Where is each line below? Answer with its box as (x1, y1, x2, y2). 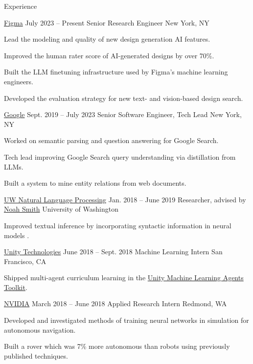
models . (4, 230, 29, 240)
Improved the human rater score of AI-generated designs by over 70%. (4, 50, 214, 60)
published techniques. (4, 350, 68, 361)
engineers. (4, 76, 34, 86)
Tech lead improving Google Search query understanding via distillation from (4, 151, 236, 162)
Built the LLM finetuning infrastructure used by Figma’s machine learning (4, 67, 228, 77)
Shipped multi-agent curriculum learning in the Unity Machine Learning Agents (4, 272, 244, 283)
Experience (4, 1, 37, 11)
